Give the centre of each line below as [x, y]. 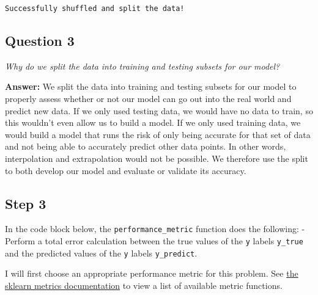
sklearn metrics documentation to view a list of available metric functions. [144, 285]
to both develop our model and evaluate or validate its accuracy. [126, 170]
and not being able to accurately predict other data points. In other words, [146, 146]
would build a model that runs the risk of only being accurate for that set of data [158, 134]
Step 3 [26, 203]
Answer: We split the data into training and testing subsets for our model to [151, 86]
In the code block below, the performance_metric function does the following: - [155, 229]
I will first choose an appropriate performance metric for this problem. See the [152, 273]
